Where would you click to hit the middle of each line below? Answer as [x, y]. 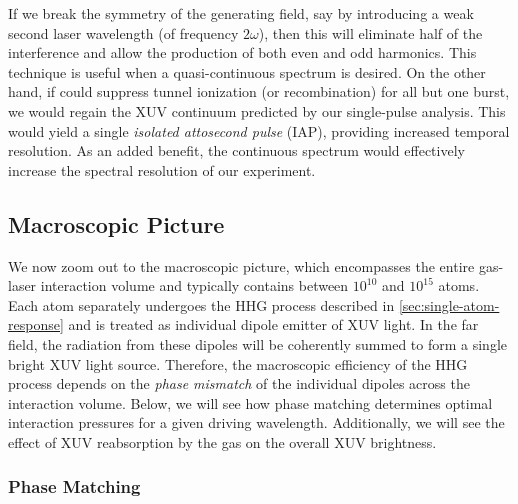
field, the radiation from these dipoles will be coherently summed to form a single [258, 343]
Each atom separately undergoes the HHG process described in [201, 304]
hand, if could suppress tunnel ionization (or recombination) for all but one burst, [259, 91]
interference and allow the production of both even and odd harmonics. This [242, 52]
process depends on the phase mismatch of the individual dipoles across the [239, 383]
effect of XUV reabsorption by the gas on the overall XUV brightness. [222, 441]
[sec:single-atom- [449, 304]
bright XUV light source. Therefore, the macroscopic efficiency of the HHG [238, 363]
